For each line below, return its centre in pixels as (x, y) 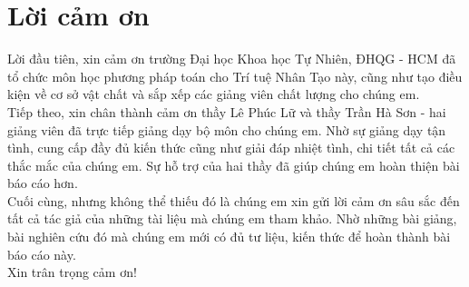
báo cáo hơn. (43, 183)
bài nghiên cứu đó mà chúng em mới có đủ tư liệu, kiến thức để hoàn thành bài (229, 237)
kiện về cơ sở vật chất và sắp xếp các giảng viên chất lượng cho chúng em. (214, 94)
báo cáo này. (42, 254)
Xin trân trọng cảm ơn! (72, 272)
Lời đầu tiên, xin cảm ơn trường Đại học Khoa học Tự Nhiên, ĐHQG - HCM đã (232, 59)
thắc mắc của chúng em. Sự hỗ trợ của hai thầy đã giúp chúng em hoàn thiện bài (234, 165)
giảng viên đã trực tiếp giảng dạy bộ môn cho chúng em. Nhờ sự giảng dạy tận (227, 129)
